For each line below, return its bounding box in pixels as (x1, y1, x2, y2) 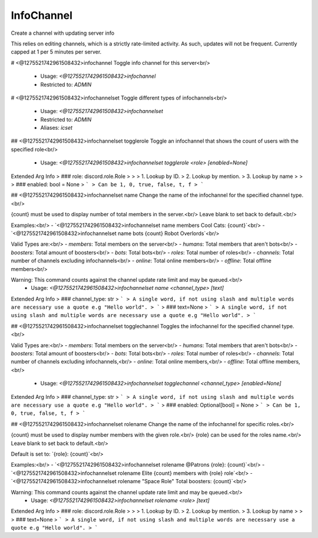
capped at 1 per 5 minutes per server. (11, 48, 102, 55)
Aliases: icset (40, 124, 73, 131)
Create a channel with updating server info (11, 29, 115, 37)
